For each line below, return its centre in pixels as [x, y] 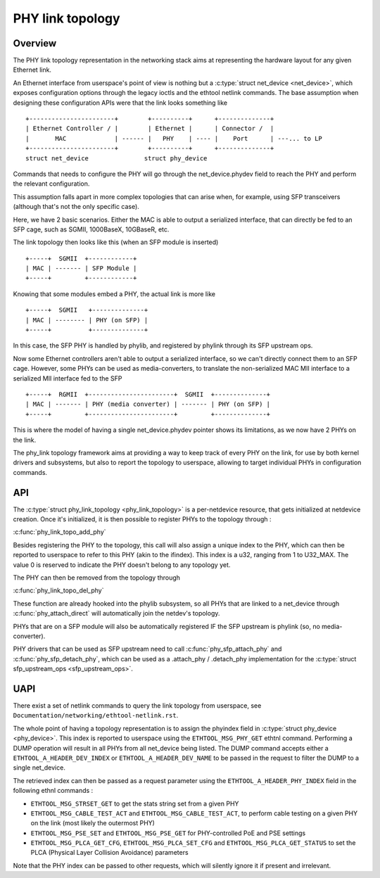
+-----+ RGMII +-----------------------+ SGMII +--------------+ [148, 394]
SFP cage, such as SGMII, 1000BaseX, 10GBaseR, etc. [91, 229]
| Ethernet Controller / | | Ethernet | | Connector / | [150, 129]
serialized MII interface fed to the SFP [68, 378]
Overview [35, 43]
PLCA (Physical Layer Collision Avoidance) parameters [110, 853]
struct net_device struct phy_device [116, 158]
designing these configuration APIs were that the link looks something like [120, 103]
